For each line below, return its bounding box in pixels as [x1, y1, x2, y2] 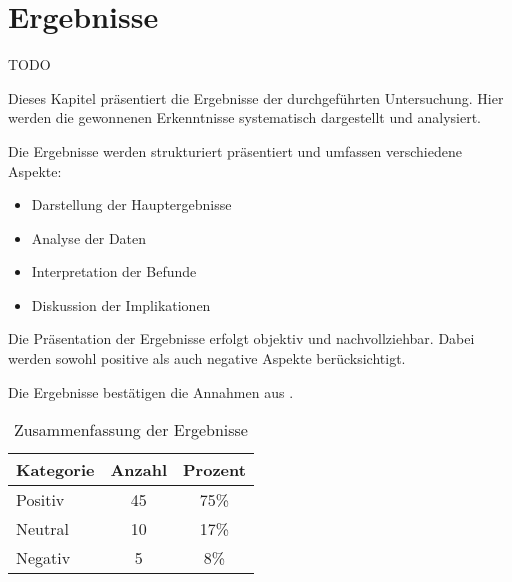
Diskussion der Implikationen [31, 294, 211, 315]
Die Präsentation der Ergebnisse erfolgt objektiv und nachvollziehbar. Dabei [8, 328, 475, 349]
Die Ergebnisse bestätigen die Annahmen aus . [8, 381, 294, 402]
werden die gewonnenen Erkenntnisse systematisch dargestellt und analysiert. [8, 107, 481, 128]
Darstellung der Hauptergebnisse [31, 194, 232, 215]
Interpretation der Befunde [31, 261, 197, 282]
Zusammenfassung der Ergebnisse [13, 418, 248, 442]
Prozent [183, 458, 246, 482]
